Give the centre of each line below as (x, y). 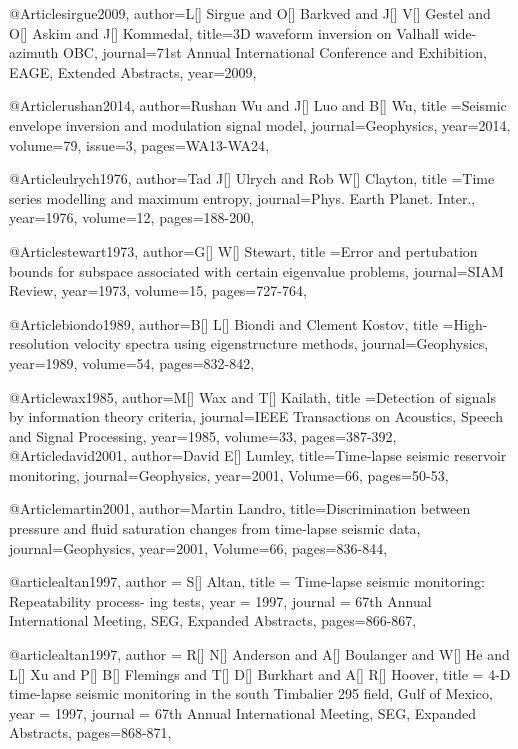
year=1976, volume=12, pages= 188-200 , (132, 217)
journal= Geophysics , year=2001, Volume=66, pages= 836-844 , (198, 547)
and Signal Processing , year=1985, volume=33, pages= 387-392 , (203, 435)
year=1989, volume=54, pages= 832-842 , (132, 362)
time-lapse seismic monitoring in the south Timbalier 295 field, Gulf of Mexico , (251, 693)
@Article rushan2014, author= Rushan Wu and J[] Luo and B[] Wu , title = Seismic (258, 105)
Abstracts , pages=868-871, (90, 732)
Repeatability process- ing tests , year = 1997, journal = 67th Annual (220, 600)
